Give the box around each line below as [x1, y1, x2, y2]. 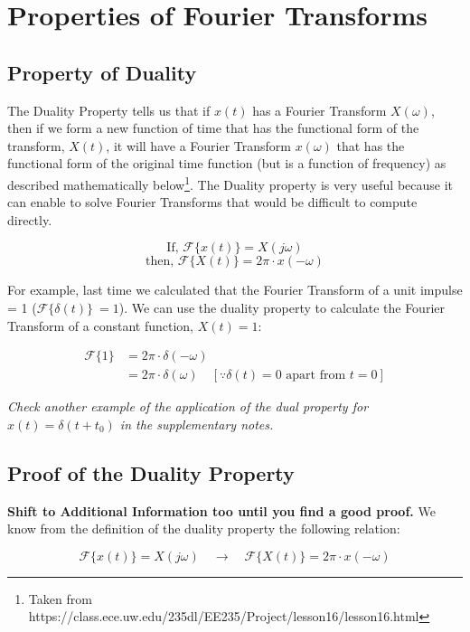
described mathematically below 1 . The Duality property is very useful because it [7, 172, 454, 193]
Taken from [28, 589, 92, 608]
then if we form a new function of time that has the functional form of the [7, 118, 419, 137]
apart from [286, 369, 346, 382]
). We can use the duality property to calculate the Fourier [118, 297, 445, 316]
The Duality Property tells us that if [7, 100, 211, 119]
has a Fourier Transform [252, 100, 387, 119]
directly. [7, 210, 52, 229]
